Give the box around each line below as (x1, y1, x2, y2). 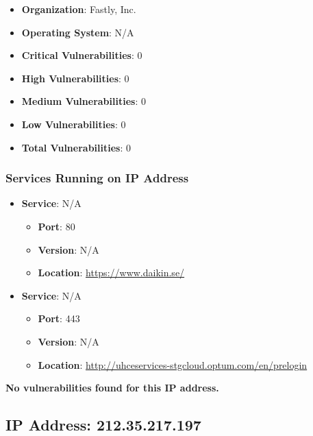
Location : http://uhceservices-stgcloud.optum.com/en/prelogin (38, 357, 308, 372)
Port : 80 (38, 219, 75, 233)
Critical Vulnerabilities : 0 (21, 48, 142, 62)
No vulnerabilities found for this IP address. (5, 380, 219, 395)
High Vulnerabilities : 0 (21, 71, 129, 85)
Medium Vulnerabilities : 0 (21, 94, 146, 108)
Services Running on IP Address (5, 169, 189, 186)
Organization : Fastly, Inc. (21, 2, 136, 16)
